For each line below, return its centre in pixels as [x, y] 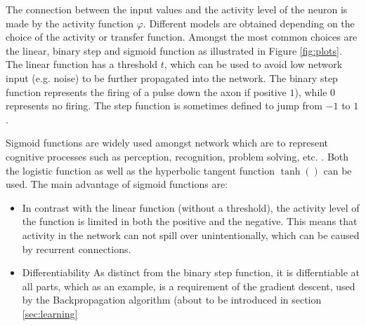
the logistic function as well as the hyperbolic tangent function [140, 170]
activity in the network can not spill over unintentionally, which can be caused [191, 235]
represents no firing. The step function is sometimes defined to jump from [164, 106]
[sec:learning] [50, 313]
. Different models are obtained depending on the [249, 23]
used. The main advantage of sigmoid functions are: [117, 184]
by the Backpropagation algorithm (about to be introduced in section [172, 300]
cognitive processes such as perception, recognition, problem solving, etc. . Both [177, 156]
